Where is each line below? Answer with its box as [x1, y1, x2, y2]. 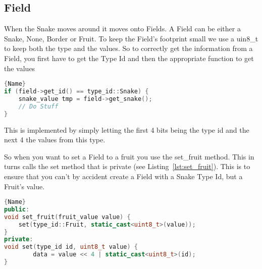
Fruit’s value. [4, 181, 45, 191]
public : [4, 205, 30, 213]
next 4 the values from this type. [4, 134, 106, 145]
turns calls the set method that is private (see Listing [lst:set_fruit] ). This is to [4, 161, 250, 172]
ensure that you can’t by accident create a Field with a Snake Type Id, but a [4, 171, 243, 181]
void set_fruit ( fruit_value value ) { [4, 213, 131, 221]
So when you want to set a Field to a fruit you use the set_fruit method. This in [4, 151, 254, 162]
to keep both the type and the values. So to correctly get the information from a [4, 43, 253, 53]
